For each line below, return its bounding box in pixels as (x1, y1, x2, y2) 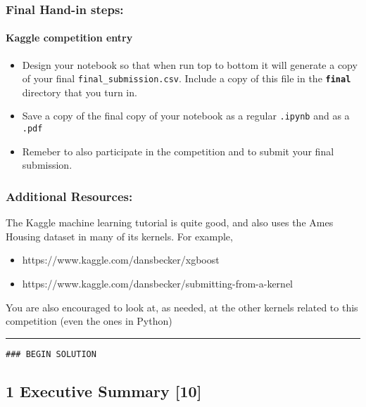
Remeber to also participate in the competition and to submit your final (22, 143, 334, 158)
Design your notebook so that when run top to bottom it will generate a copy (22, 57, 358, 72)
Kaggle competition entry (6, 30, 133, 45)
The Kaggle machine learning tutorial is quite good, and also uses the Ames (6, 215, 334, 230)
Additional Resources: (6, 187, 133, 205)
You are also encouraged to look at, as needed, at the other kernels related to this (6, 299, 358, 314)
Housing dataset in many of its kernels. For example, (6, 228, 233, 243)
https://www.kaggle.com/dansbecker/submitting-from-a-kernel (22, 276, 293, 290)
